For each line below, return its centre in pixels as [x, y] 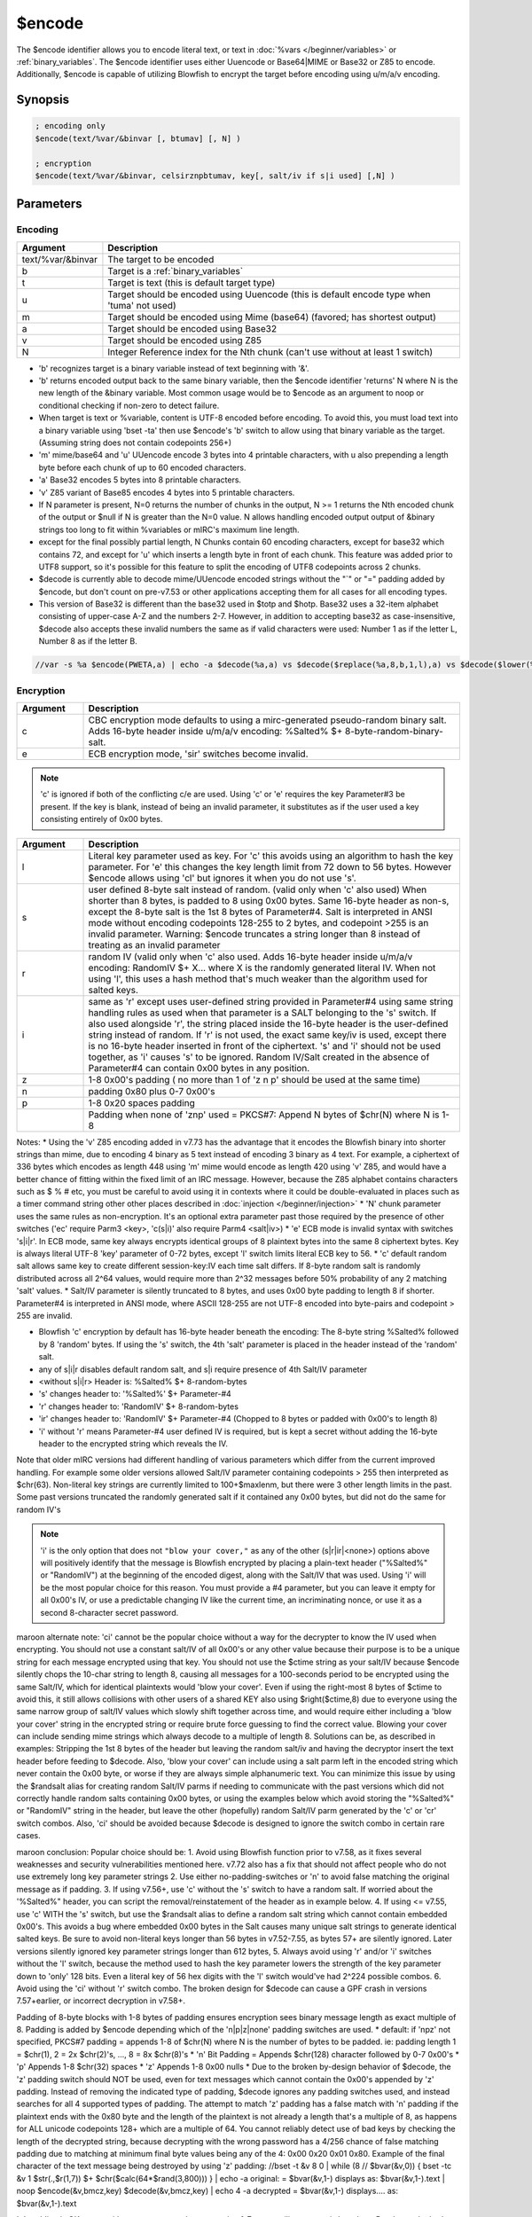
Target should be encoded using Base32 [192, 328]
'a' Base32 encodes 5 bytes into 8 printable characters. [140, 480]
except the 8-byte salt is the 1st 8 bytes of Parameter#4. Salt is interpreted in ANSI [261, 912]
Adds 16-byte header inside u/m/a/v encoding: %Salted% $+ [215, 731]
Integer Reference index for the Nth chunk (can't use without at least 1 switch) [270, 352]
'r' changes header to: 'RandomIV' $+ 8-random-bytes [139, 1406]
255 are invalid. [44, 1315]
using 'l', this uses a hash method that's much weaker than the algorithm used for [258, 978]
